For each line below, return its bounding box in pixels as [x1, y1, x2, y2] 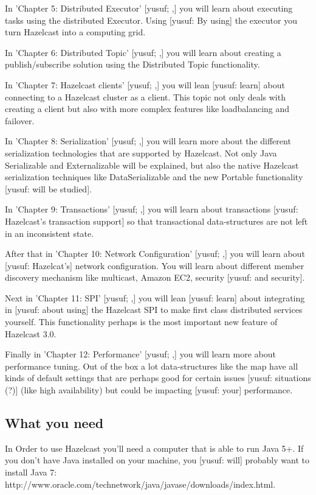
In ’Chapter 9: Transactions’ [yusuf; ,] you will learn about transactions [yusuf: [5, 203, 298, 216]
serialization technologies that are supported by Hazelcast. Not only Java [5, 146, 277, 159]
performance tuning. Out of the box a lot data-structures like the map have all [5, 359, 298, 372]
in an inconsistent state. [5, 226, 94, 239]
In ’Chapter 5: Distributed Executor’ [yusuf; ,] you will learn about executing [5, 2, 293, 14]
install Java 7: [5, 466, 57, 479]
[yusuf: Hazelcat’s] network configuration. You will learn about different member [5, 259, 304, 272]
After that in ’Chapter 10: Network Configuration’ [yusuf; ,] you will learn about [5, 247, 305, 260]
